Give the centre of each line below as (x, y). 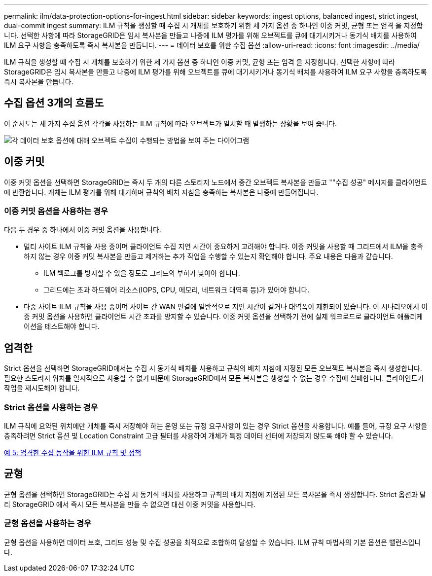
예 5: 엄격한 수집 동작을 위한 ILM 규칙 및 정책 (73, 453)
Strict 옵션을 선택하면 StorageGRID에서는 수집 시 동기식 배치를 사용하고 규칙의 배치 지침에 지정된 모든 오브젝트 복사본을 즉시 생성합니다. (213, 368)
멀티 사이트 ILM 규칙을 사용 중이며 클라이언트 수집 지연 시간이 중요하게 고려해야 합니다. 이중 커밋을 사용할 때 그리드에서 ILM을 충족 (224, 247)
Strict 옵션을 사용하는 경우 (51, 407)
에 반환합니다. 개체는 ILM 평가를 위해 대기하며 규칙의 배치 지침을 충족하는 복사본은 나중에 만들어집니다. (161, 192)
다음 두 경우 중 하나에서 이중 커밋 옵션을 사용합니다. (83, 230)
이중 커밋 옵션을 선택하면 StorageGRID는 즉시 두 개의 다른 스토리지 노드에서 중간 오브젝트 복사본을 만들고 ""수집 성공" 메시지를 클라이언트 (216, 182)
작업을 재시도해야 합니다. (42, 388)
